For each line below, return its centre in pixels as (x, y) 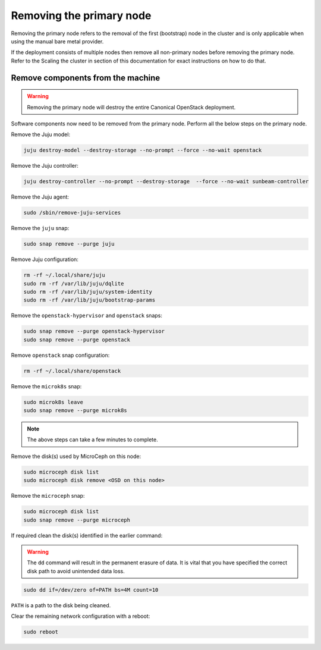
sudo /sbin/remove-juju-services (72, 213)
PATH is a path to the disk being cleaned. (61, 605)
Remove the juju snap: (40, 228)
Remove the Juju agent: (40, 197)
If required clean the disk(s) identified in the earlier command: (87, 535)
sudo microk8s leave (53, 402)
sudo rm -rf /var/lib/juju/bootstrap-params (89, 300)
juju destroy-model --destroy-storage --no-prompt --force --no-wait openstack (143, 150)
